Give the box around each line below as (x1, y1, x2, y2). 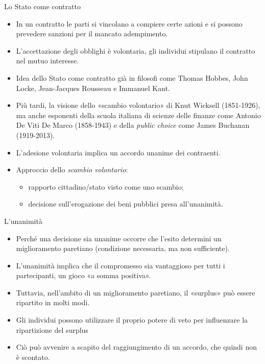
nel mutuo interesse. (16, 55, 79, 66)
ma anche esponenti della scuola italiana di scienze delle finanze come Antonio (16, 109, 261, 120)
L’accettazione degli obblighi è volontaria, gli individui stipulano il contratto (16, 45, 255, 56)
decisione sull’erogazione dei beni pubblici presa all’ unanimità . (28, 198, 223, 209)
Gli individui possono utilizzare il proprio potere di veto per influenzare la (16, 314, 248, 325)
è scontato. (16, 351, 50, 362)
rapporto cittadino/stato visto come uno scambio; (28, 181, 184, 192)
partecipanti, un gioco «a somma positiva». (16, 270, 151, 281)
